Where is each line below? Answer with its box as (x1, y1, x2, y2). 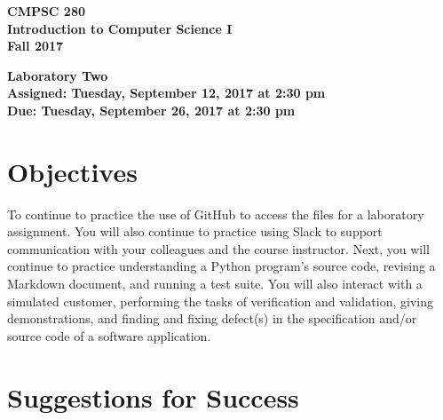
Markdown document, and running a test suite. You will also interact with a (7, 274, 423, 293)
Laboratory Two (7, 66, 108, 84)
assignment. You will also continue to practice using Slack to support (7, 222, 383, 241)
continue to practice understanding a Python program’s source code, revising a (7, 257, 436, 275)
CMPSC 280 (7, 2, 86, 20)
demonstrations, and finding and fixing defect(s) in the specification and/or (7, 309, 417, 328)
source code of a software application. (7, 326, 211, 345)
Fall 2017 (7, 36, 64, 55)
